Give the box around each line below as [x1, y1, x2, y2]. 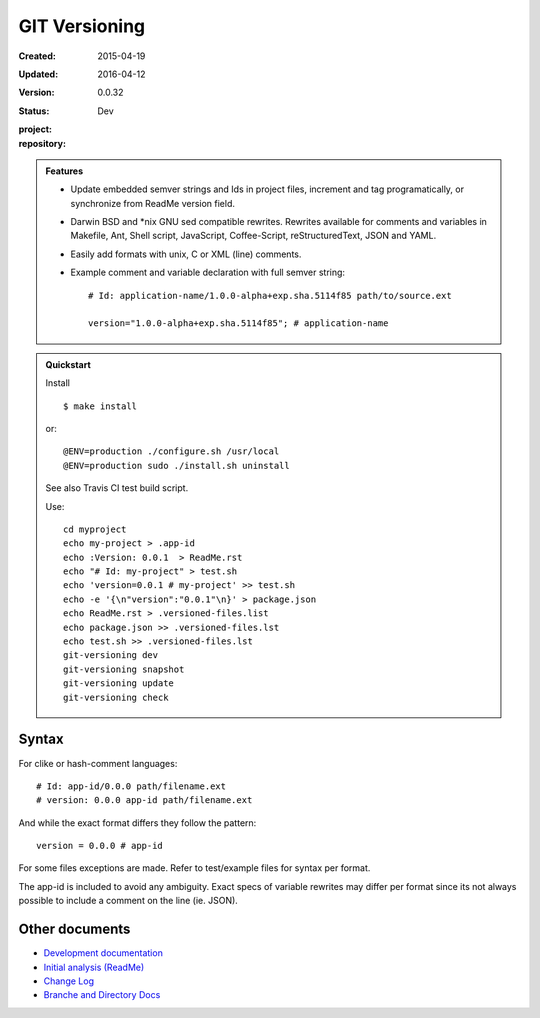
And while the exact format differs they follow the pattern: [18, 816, 257, 829]
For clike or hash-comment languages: [18, 757, 178, 769]
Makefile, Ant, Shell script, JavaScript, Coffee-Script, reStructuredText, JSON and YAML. [70, 230, 437, 242]
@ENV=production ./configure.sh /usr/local [63, 446, 280, 457]
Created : [18, 50, 57, 62]
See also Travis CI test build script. [45, 482, 189, 494]
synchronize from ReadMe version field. [70, 197, 235, 209]
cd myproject [63, 523, 127, 535]
